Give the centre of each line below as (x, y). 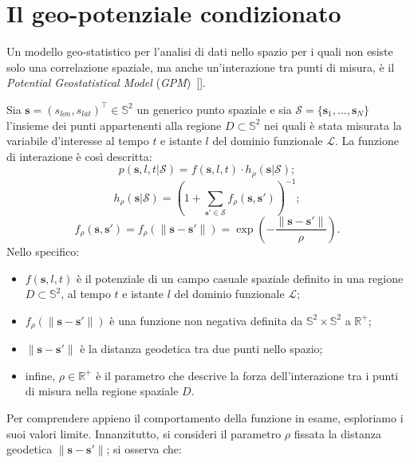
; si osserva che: (144, 449)
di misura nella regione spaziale (102, 391)
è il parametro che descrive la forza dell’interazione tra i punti (247, 375)
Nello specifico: (43, 251)
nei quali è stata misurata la (333, 125)
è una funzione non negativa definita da (206, 320)
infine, (40, 375)
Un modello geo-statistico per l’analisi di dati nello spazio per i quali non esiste (200, 51)
